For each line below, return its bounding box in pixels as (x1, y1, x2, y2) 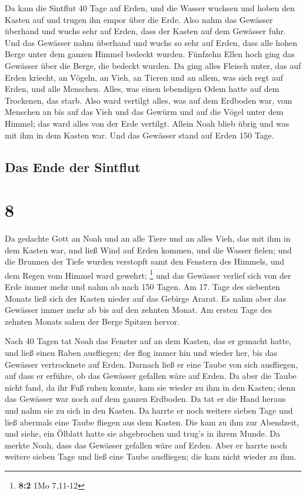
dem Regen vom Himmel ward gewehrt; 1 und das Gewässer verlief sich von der (5, 267, 291, 281)
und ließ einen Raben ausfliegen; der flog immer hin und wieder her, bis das (5, 346, 277, 359)
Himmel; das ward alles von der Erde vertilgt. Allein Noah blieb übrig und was (5, 117, 290, 129)
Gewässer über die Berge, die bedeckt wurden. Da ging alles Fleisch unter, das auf (5, 59, 301, 71)
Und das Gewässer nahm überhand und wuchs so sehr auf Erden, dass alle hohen (5, 36, 297, 48)
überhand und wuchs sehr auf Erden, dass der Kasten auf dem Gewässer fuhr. (5, 25, 286, 37)
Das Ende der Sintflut (5, 157, 141, 176)
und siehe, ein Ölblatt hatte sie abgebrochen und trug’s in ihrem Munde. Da (5, 427, 281, 440)
